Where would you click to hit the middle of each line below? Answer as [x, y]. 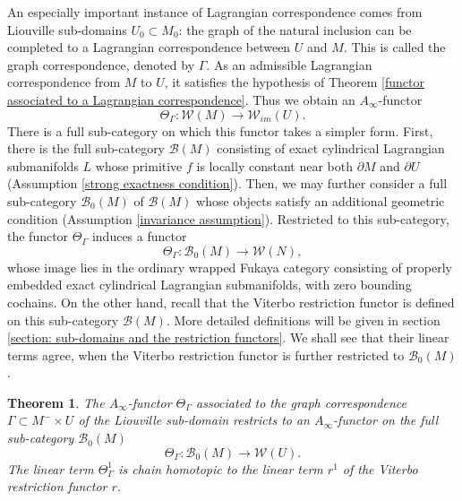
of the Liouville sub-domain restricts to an [194, 420]
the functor [38, 236]
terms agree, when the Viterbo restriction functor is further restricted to [206, 354]
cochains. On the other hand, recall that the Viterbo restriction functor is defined [231, 302]
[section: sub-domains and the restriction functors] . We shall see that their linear [228, 337]
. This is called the [394, 47]
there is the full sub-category [86, 148]
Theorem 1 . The [56, 402]
